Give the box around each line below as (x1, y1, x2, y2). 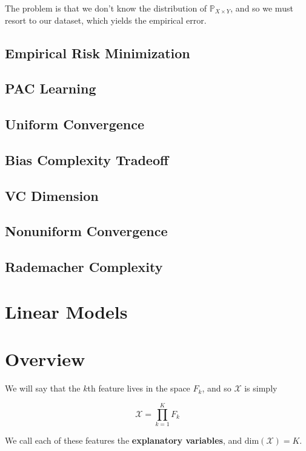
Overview (5, 347, 85, 371)
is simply (244, 382, 278, 395)
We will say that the (5, 382, 81, 395)
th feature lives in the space (87, 382, 190, 395)
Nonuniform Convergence (5, 222, 168, 240)
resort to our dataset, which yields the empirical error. (5, 13, 207, 26)
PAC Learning (5, 79, 96, 98)
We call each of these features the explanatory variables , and (5, 433, 242, 446)
